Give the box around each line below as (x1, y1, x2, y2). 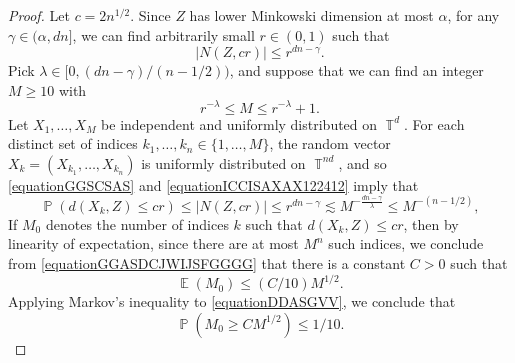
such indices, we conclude (328, 233, 484, 254)
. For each (403, 113, 465, 134)
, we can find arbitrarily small (72, 24, 255, 45)
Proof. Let (8, 5, 70, 25)
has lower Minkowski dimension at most (189, 5, 434, 25)
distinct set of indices (8, 133, 138, 154)
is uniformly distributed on (141, 152, 306, 173)
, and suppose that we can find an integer (229, 60, 484, 81)
